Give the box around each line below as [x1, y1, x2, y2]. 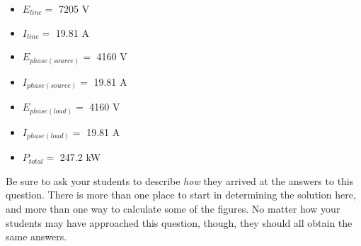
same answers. [6, 229, 67, 244]
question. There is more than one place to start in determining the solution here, [6, 187, 356, 202]
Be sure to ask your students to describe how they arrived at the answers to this [6, 173, 354, 188]
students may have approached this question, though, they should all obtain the [6, 215, 353, 230]
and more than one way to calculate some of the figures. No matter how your [6, 201, 340, 216]
